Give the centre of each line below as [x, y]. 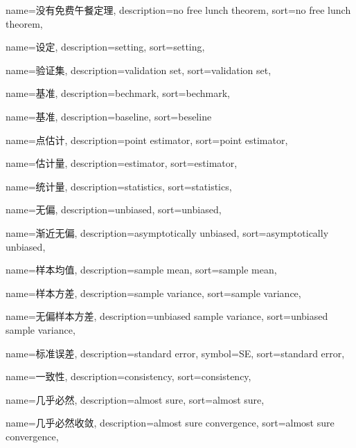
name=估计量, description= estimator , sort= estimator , [122, 163]
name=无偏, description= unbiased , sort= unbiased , [114, 209]
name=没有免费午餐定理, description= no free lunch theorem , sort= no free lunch [178, 10]
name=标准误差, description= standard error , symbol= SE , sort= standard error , [175, 353]
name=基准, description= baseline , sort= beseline [109, 116]
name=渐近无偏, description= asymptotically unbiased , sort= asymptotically [167, 232]
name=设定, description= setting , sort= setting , [105, 47]
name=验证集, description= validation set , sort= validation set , [139, 70]
